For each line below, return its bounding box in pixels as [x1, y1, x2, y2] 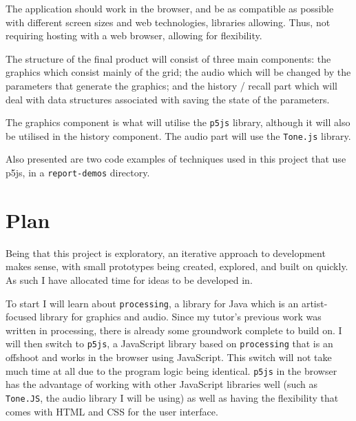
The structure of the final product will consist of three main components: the [6, 51, 331, 65]
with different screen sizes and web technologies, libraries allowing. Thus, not [6, 14, 331, 29]
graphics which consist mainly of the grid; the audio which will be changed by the [6, 65, 351, 79]
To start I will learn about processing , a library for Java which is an [6, 296, 299, 310]
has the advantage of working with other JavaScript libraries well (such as [6, 377, 317, 391]
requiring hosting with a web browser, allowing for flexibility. [6, 28, 262, 43]
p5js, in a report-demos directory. [6, 165, 150, 180]
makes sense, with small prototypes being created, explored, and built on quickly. [6, 259, 348, 274]
